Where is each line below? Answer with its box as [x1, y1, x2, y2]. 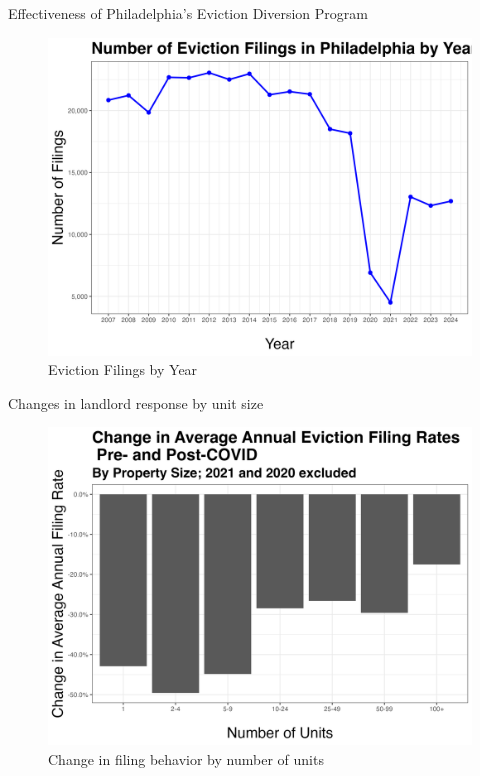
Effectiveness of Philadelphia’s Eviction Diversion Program [8, 3, 368, 23]
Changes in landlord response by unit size [8, 392, 264, 413]
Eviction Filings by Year [48, 359, 198, 380]
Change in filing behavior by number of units [48, 748, 324, 769]
